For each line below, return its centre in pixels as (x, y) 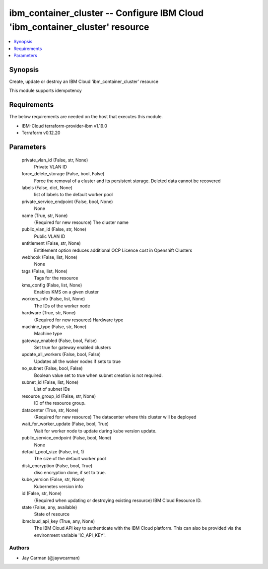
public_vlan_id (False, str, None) (54, 229)
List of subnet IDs (52, 389)
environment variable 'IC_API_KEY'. (70, 535)
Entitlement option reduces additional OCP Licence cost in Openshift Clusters (113, 250)
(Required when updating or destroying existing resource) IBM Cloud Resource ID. (118, 500)
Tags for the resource (56, 278)
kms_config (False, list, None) (52, 285)
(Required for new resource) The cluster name (81, 222)
